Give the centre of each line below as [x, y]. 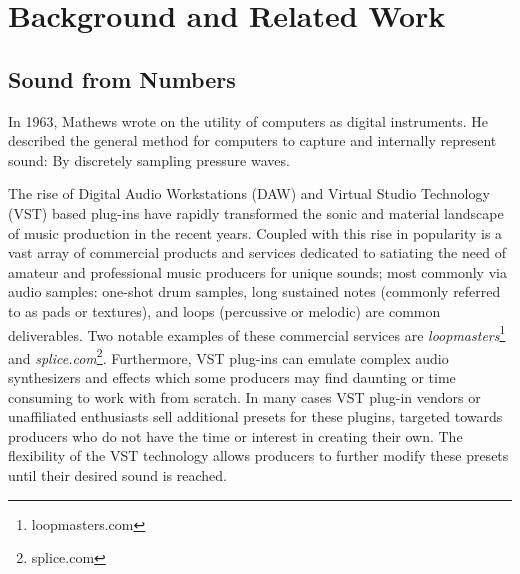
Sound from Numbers [122, 78]
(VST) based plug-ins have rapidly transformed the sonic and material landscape [256, 212]
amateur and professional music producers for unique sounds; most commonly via [257, 271]
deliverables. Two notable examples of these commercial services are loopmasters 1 [257, 333]
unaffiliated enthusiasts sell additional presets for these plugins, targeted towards [255, 416]
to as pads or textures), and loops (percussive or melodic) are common [224, 310]
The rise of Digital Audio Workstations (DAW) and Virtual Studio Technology [249, 193]
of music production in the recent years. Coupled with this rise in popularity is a [255, 232]
